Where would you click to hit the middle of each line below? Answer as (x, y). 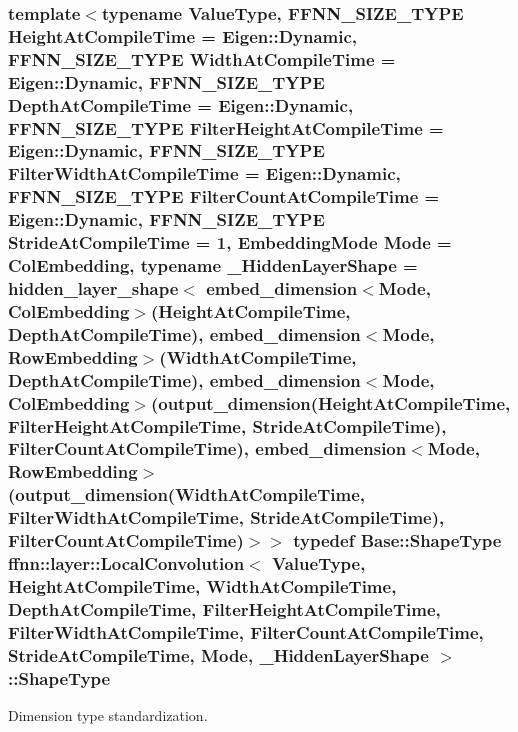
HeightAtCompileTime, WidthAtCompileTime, (202, 585)
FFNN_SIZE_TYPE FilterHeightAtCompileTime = (226, 127)
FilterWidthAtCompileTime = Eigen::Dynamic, (204, 173)
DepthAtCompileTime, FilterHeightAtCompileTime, (224, 608)
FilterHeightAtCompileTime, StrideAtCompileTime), (227, 425)
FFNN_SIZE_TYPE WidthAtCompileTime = (202, 58)
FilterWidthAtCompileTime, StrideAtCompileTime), (226, 517)
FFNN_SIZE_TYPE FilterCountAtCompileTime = (224, 196)
